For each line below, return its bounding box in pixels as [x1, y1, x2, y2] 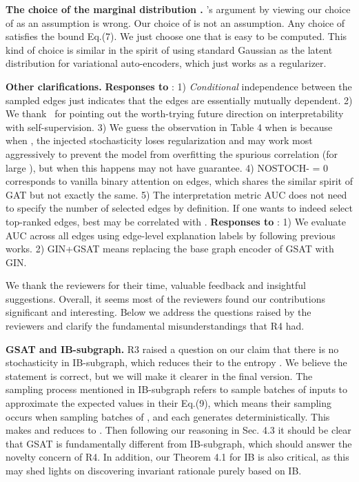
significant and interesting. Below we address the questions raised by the [6, 305, 311, 319]
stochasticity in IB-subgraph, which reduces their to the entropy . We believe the [6, 355, 347, 370]
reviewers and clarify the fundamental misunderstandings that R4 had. [6, 319, 305, 333]
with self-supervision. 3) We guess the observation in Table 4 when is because [6, 119, 333, 134]
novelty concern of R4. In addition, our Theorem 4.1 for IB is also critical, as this [6, 450, 349, 464]
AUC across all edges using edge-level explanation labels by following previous [6, 228, 336, 242]
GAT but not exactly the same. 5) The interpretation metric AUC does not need [6, 187, 347, 201]
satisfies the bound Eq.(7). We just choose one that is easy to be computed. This [6, 29, 347, 43]
